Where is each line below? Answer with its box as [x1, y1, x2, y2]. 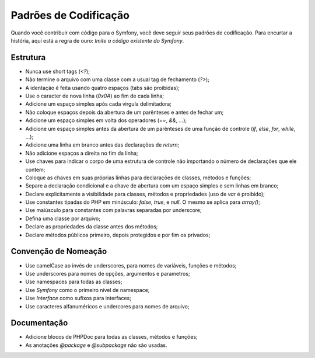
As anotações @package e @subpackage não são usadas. [25, 342, 167, 349]
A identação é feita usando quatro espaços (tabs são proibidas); [25, 84, 180, 91]
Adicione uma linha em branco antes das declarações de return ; [25, 141, 180, 148]
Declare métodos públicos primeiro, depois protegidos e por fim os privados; [25, 231, 211, 238]
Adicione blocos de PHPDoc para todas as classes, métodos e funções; [25, 333, 198, 340]
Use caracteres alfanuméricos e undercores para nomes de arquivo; [25, 303, 190, 310]
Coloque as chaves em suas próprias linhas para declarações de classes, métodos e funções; [25, 174, 251, 181]
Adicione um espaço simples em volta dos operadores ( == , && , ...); [25, 117, 187, 124]
